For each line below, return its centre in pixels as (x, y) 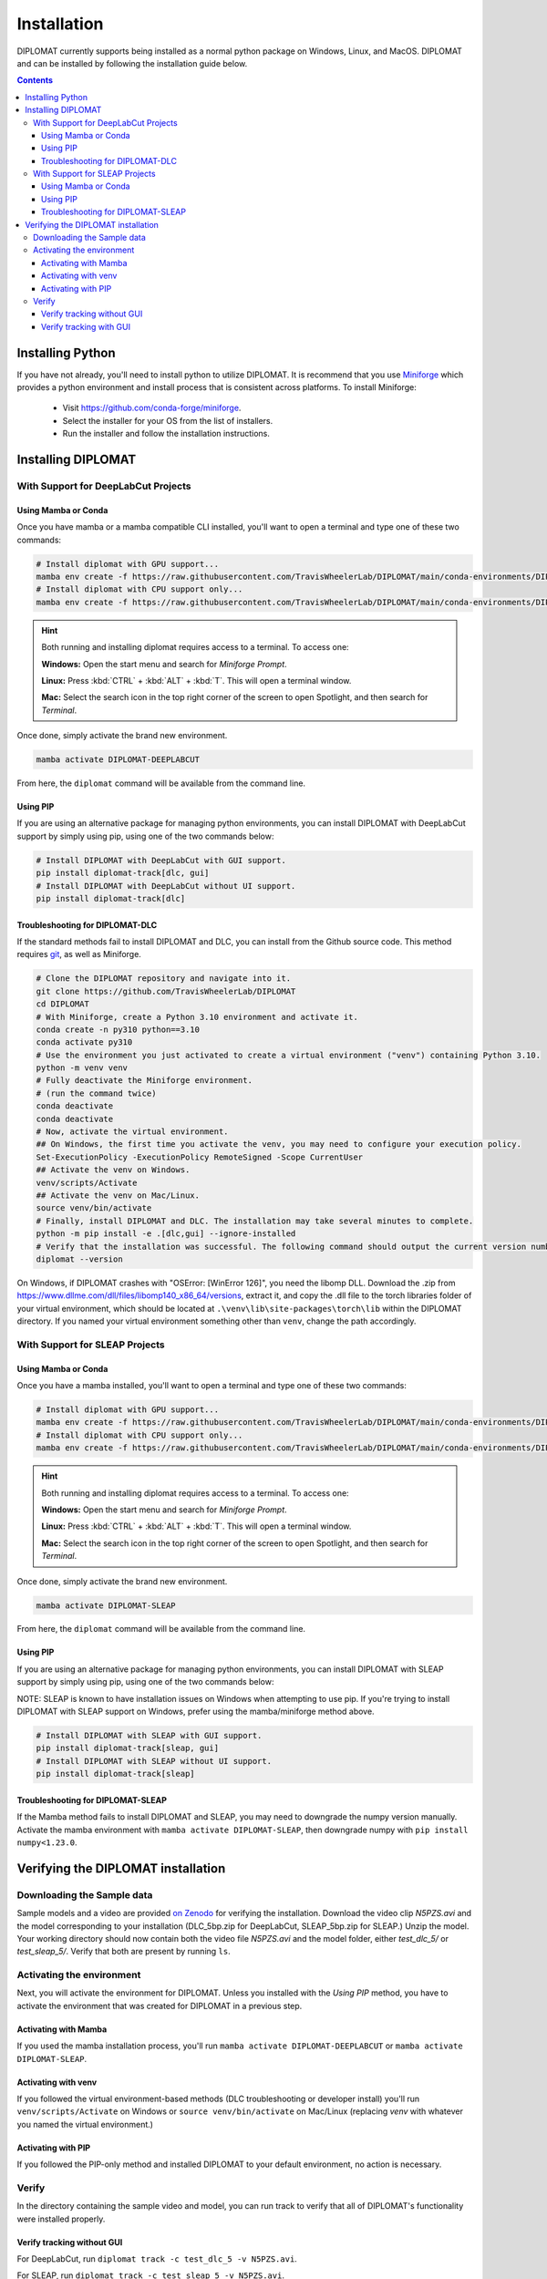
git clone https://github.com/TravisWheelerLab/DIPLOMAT (166, 991)
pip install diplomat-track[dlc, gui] (123, 873)
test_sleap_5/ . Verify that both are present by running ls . (124, 1952)
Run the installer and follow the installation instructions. (166, 434)
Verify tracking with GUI (86, 326)
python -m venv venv (82, 1068)
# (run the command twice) (96, 1093)
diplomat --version (79, 1259)
